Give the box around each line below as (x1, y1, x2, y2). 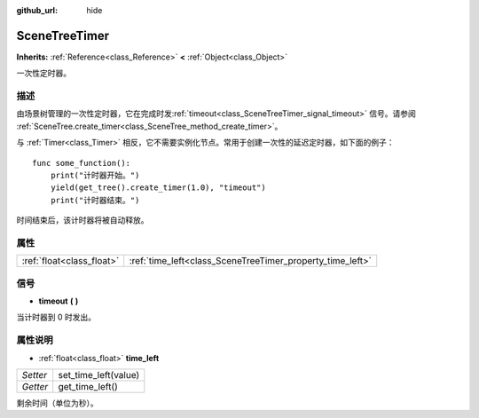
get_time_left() (58, 380, 119, 392)
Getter (21, 380, 49, 392)
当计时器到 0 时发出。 (16, 312, 97, 323)
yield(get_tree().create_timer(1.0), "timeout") (50, 183, 266, 193)
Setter (21, 368, 48, 381)
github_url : (16, 5, 58, 15)
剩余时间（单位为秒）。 (16, 398, 98, 408)
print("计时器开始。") (50, 170, 140, 180)
